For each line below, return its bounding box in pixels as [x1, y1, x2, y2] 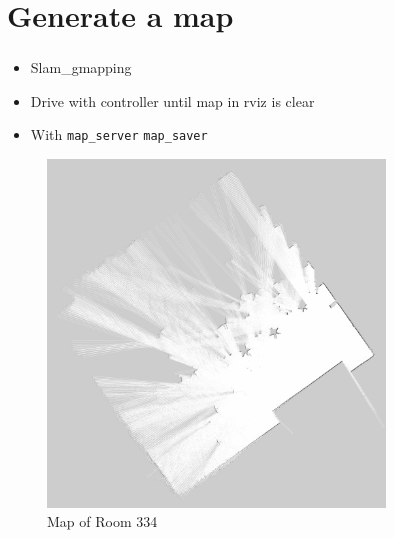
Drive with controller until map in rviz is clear [30, 90, 315, 111]
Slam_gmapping [30, 57, 132, 78]
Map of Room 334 [47, 511, 158, 532]
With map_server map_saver [30, 124, 208, 145]
